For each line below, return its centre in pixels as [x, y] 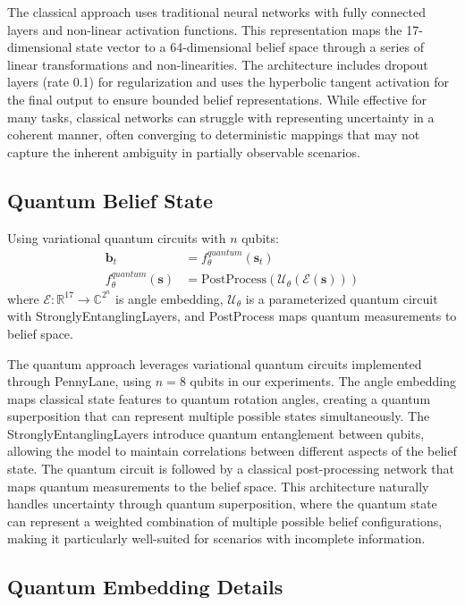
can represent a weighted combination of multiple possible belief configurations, [225, 521]
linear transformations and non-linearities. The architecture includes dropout [218, 64]
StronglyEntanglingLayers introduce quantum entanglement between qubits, [216, 433]
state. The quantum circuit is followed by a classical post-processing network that [231, 469]
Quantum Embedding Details [145, 587]
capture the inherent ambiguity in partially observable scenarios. [184, 151]
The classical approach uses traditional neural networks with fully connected [216, 12]
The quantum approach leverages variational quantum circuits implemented [215, 363]
